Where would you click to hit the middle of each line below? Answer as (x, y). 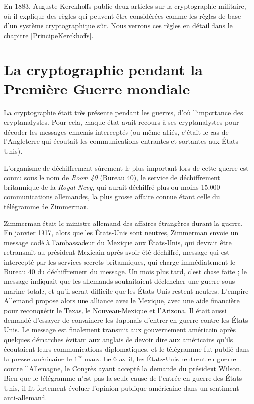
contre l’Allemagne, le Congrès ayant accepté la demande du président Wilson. (123, 368)
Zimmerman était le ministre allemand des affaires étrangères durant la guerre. (123, 223)
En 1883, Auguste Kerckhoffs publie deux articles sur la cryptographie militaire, (125, 6)
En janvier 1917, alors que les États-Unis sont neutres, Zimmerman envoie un (121, 233)
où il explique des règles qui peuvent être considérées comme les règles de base (123, 16)
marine (15, 291)
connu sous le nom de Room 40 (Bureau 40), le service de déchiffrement (112, 177)
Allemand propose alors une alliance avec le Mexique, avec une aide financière (122, 300)
